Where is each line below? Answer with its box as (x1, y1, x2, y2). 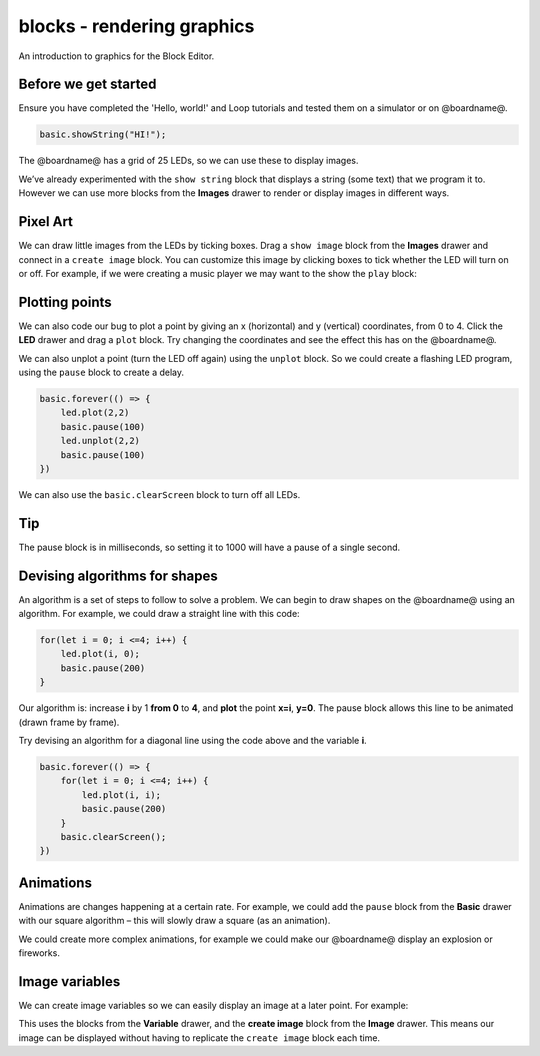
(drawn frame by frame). (18, 716, 120, 728)
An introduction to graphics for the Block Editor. (18, 50, 215, 62)
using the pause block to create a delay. (18, 366, 185, 378)
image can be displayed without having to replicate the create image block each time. (18, 1031, 380, 1044)
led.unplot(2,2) (60, 435, 140, 447)
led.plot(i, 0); (60, 648, 140, 660)
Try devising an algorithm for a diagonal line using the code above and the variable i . (18, 735, 367, 747)
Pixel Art (18, 213, 74, 230)
